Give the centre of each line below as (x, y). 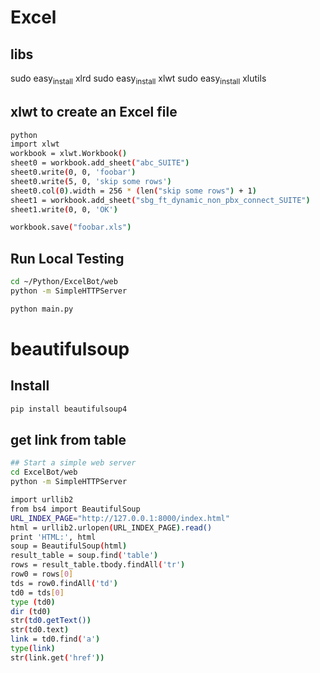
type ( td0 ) (33, 602)
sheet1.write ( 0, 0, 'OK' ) (64, 209)
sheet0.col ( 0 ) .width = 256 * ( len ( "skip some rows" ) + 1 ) (133, 191)
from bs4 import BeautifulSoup (75, 509)
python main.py (42, 309)
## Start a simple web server (73, 463)
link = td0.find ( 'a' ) (55, 639)
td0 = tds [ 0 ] (37, 592)
